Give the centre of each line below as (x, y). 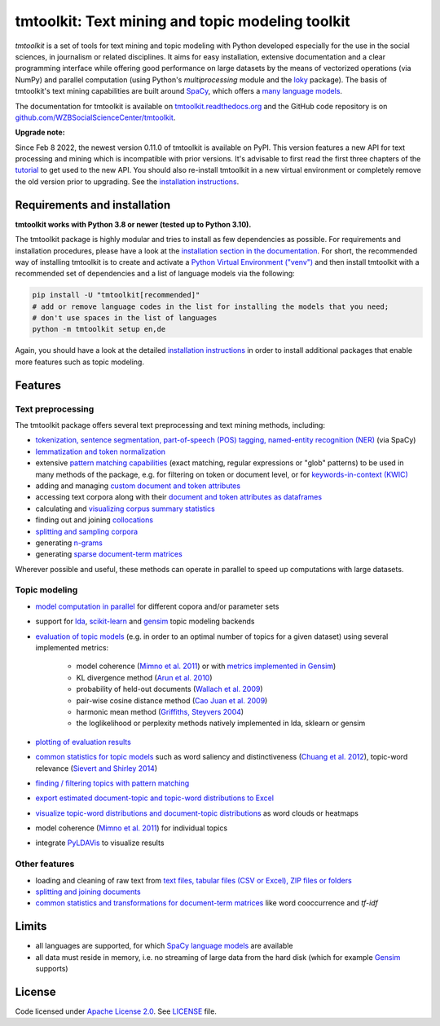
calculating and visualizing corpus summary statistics (125, 509)
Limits (31, 926)
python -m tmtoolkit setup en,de (99, 329)
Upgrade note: (40, 132)
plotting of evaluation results (84, 742)
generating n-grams (69, 543)
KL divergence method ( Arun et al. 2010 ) (144, 677)
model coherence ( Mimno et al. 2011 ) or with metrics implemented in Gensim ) (206, 666)
